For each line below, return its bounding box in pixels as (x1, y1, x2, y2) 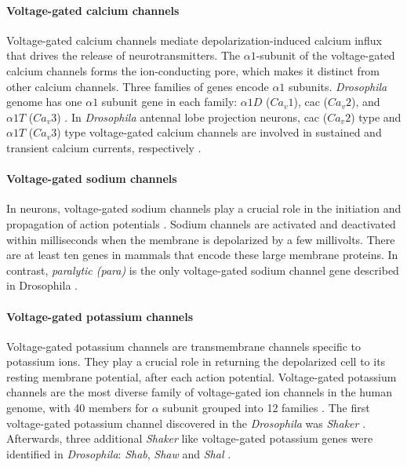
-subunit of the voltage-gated (256, 47, 395, 64)
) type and (351, 108, 402, 125)
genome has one (6, 93, 82, 110)
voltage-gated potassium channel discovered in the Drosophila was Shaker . (6, 414, 366, 431)
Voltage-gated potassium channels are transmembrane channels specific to (6, 337, 362, 354)
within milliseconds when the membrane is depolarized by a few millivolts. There (6, 231, 395, 247)
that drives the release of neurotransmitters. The (6, 47, 240, 64)
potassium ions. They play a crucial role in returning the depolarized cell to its (6, 353, 386, 370)
